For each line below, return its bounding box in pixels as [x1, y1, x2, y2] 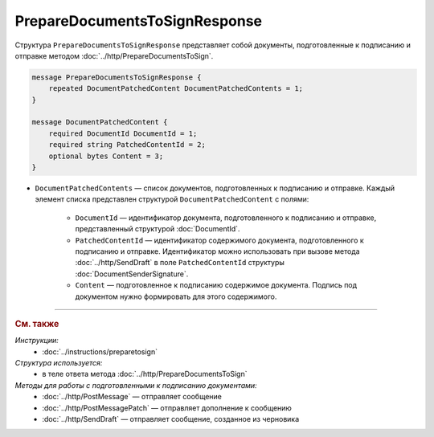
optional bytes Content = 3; [48, 151, 164, 161]
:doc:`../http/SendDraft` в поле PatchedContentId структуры [75, 258, 285, 268]
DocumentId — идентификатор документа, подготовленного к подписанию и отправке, [75, 213, 377, 223]
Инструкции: [14, 336, 59, 345]
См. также [14, 318, 59, 329]
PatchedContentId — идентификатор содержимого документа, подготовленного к [75, 235, 365, 245]
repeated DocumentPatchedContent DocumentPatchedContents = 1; [48, 84, 304, 93]
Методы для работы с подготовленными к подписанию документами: [14, 380, 257, 390]
